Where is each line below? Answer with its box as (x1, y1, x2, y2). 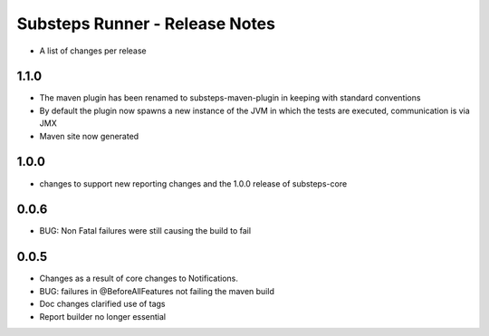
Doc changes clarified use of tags (39, 299, 166, 310)
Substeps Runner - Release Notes (16, 14, 276, 34)
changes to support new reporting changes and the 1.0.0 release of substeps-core (39, 178, 348, 189)
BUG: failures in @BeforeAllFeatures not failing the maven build (39, 285, 275, 296)
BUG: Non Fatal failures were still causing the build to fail (39, 226, 252, 236)
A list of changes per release (39, 45, 147, 56)
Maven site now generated (39, 130, 139, 141)
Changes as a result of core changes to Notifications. (39, 273, 239, 284)
